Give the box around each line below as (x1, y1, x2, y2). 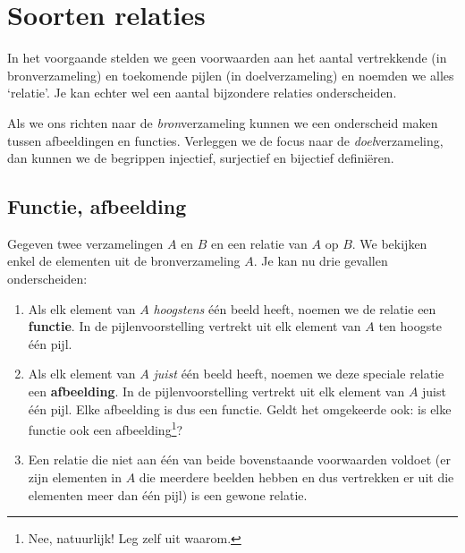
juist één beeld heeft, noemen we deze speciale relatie (153, 364, 444, 383)
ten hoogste (378, 317, 442, 336)
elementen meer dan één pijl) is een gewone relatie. (28, 485, 308, 504)
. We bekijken (351, 234, 427, 252)
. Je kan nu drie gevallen (253, 251, 388, 270)
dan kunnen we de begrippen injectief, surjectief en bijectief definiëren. (7, 149, 394, 167)
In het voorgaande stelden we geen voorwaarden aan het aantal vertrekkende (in (7, 48, 447, 67)
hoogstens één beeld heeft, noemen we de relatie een (153, 299, 436, 318)
